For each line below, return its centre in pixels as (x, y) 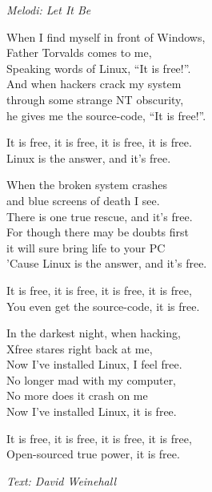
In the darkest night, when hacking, (94, 333)
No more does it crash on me (77, 395)
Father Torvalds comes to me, (79, 52)
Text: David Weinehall (61, 480)
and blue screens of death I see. (83, 200)
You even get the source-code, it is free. (103, 306)
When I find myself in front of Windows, (106, 36)
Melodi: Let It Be (49, 10)
